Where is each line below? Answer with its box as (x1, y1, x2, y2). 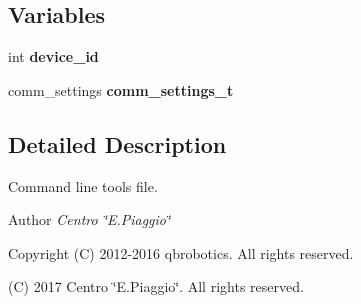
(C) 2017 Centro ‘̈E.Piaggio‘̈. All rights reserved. (8, 276, 304, 297)
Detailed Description (8, 128, 227, 159)
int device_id (8, 46, 99, 67)
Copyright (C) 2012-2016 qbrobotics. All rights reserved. (8, 242, 354, 263)
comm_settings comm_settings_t (8, 79, 234, 100)
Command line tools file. (8, 175, 158, 196)
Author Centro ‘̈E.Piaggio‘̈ (8, 209, 171, 230)
